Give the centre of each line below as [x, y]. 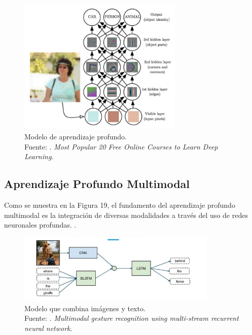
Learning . [39, 156]
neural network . [48, 328]
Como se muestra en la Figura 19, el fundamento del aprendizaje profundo [120, 205]
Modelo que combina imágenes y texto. [85, 308]
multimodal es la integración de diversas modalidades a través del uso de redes [126, 215]
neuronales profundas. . [40, 225]
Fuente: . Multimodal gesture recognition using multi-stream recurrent [132, 318]
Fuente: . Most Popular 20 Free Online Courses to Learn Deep [121, 146]
